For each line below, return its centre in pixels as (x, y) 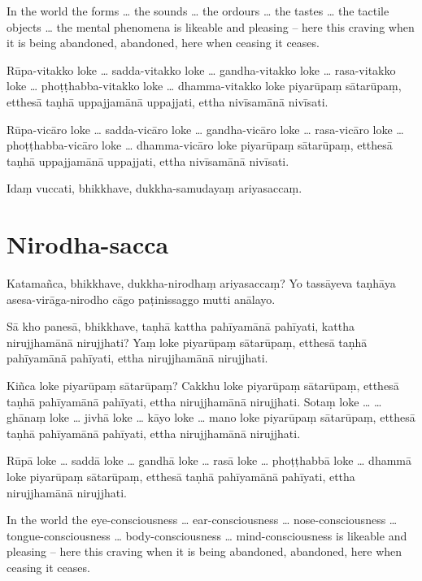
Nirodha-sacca (88, 244)
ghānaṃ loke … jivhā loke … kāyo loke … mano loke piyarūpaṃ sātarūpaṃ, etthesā (211, 417)
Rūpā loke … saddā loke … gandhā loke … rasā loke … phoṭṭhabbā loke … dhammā (209, 460)
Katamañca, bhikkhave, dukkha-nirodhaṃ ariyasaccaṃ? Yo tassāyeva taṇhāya (201, 283)
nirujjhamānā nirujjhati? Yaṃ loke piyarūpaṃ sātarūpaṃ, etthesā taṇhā (187, 342)
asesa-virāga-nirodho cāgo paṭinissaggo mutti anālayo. (141, 299)
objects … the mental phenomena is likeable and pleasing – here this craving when (211, 26)
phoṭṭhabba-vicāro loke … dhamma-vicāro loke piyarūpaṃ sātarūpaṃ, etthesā (200, 145)
